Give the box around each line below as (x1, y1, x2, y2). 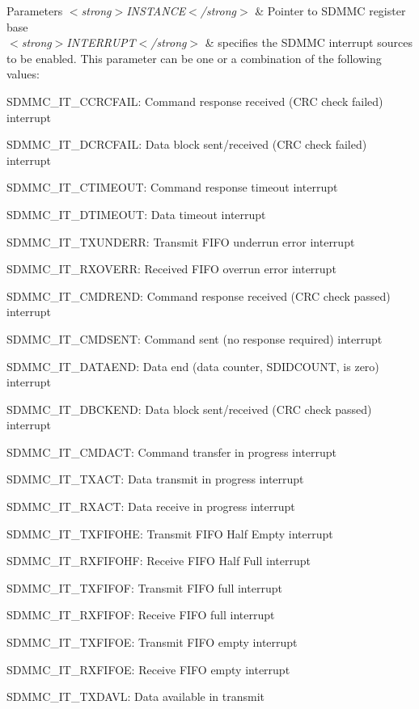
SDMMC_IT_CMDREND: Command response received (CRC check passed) (6, 287, 391, 304)
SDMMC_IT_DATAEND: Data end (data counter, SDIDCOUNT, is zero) (6, 357, 379, 374)
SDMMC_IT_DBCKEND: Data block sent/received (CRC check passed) (6, 400, 372, 417)
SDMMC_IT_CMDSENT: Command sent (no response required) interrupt (6, 330, 383, 347)
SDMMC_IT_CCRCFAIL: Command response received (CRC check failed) (6, 92, 383, 109)
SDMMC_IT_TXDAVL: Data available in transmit (6, 688, 265, 705)
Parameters (6, 2, 63, 19)
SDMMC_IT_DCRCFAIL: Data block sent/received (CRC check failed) (6, 136, 367, 153)
